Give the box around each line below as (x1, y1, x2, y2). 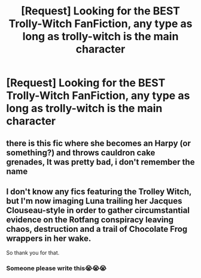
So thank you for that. (6, 249, 60, 256)
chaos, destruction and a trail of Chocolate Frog (6, 223, 188, 234)
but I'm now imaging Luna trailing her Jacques (6, 196, 182, 206)
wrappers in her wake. (6, 233, 92, 243)
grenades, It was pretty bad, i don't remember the (6, 157, 195, 167)
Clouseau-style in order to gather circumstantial (6, 205, 190, 215)
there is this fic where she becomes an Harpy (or (6, 138, 191, 148)
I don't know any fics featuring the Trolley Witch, (6, 186, 192, 197)
